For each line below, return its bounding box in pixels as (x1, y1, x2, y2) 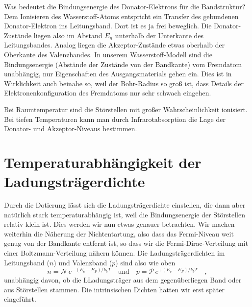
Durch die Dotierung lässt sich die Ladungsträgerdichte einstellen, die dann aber (4, 200, 246, 210)
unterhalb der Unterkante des (115, 30, 204, 40)
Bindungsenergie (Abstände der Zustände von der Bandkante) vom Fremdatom (4, 59, 242, 69)
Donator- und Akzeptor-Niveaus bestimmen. (4, 123, 137, 134)
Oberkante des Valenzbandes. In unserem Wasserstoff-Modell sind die (4, 49, 212, 59)
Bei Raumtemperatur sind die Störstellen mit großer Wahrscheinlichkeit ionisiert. (4, 104, 248, 114)
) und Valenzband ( (53, 257, 112, 267)
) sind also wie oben (115, 257, 176, 267)
